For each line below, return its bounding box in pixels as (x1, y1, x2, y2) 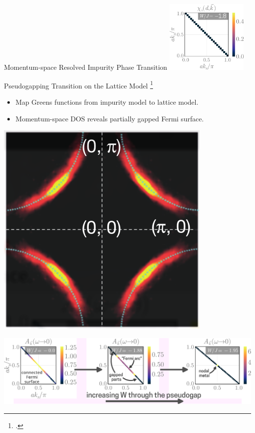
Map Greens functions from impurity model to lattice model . (15, 96, 199, 107)
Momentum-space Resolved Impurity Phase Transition (4, 62, 167, 72)
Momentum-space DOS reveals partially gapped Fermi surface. (15, 113, 204, 123)
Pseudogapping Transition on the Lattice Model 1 (4, 79, 153, 90)
